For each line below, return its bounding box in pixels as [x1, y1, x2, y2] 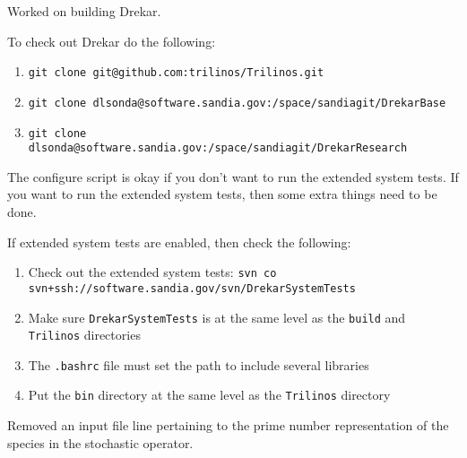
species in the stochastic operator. [7, 433, 194, 452]
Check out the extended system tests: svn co [28, 263, 277, 281]
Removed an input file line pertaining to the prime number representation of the [7, 416, 449, 435]
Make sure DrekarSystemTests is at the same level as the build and [28, 307, 406, 326]
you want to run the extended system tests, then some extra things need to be [7, 185, 437, 203]
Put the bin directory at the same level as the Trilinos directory [28, 385, 391, 404]
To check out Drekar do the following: [7, 31, 216, 50]
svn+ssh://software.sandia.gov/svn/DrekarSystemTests [28, 281, 356, 295]
